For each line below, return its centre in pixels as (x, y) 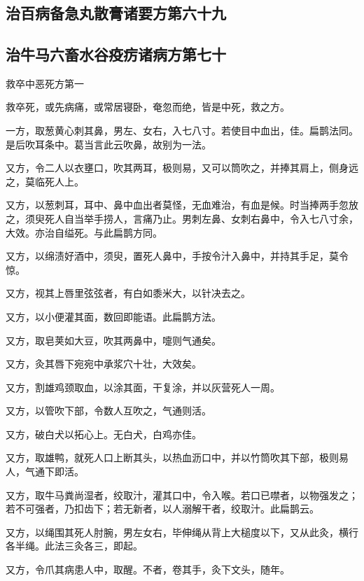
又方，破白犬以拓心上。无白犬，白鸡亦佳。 (104, 434)
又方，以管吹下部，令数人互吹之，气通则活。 (108, 411)
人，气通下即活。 (45, 471)
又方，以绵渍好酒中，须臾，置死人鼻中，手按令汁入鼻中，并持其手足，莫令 (177, 256)
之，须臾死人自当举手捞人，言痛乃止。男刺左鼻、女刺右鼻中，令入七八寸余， (182, 218)
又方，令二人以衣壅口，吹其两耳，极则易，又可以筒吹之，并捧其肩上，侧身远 (182, 168)
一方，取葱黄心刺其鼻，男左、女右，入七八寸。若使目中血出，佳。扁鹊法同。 (182, 130)
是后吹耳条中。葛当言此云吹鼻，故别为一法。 (108, 144)
